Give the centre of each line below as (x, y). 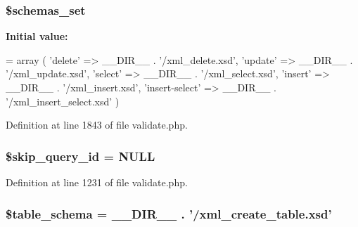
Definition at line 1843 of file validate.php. (97, 125)
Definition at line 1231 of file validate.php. (97, 182)
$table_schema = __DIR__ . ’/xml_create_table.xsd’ (169, 213)
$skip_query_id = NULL (81, 156)
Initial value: (37, 36)
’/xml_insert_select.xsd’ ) (63, 101)
